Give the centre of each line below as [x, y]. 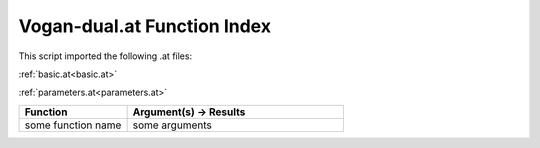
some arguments [172, 125]
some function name [73, 125]
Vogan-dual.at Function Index [145, 26]
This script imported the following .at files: [105, 56]
